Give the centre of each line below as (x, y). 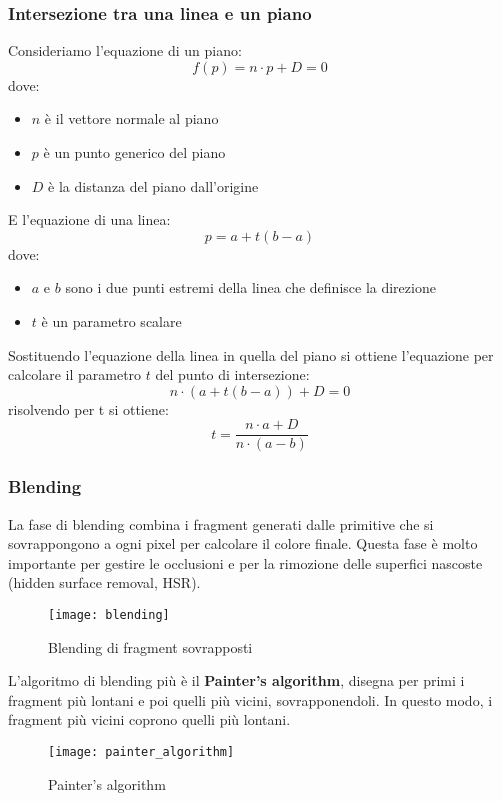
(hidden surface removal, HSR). (104, 582)
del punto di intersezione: (232, 374)
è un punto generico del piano (134, 152)
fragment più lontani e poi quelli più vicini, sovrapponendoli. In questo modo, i (250, 699)
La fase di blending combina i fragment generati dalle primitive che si (221, 523)
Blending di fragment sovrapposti (150, 646)
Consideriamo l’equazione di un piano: (125, 50)
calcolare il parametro (75, 374)
